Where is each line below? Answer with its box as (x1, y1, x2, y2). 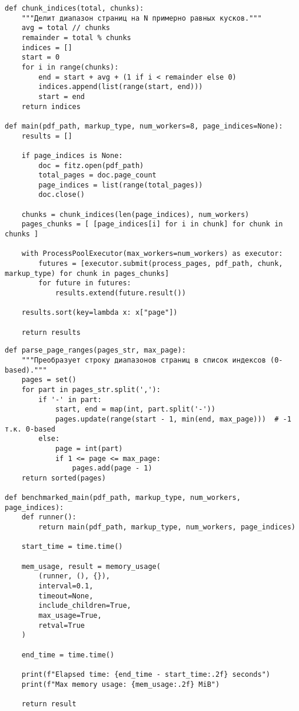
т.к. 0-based (5, 424, 55, 433)
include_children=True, (38, 601, 131, 610)
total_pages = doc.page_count (38, 171, 157, 180)
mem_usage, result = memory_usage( (21, 562, 161, 571)
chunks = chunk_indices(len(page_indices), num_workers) (21, 210, 250, 219)
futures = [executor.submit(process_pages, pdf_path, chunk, (38, 259, 283, 268)
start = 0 (21, 53, 60, 62)
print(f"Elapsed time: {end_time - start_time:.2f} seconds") (21, 670, 271, 679)
